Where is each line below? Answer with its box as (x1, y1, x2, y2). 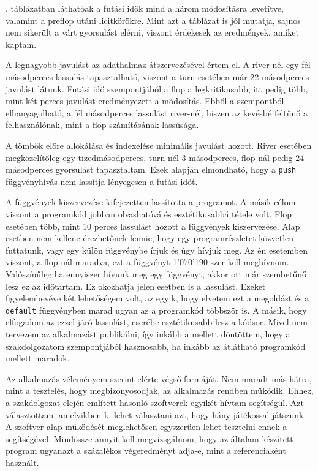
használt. (6, 456, 39, 469)
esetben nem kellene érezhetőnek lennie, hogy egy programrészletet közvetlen (6, 232, 294, 244)
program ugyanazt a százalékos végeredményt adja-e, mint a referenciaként (6, 444, 286, 457)
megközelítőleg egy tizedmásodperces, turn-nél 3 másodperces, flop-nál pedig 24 (6, 151, 305, 164)
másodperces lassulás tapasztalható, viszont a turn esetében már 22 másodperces (6, 70, 309, 83)
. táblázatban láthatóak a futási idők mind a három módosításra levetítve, (6, 2, 284, 14)
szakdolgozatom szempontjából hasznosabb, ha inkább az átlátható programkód (6, 339, 306, 352)
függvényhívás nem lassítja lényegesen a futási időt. (6, 175, 198, 187)
